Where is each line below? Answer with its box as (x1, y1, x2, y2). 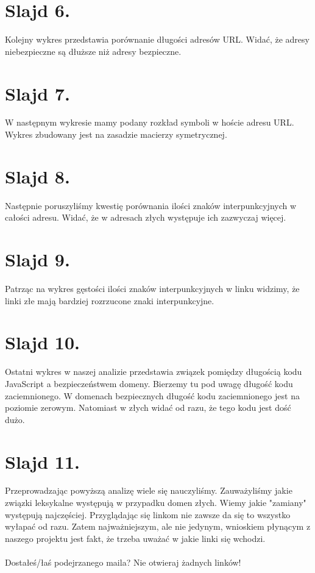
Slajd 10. (5, 330, 80, 355)
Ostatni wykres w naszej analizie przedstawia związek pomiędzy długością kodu (5, 365, 302, 378)
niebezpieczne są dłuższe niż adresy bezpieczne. (5, 44, 182, 57)
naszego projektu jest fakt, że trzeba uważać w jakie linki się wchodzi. (5, 532, 266, 544)
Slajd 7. (5, 80, 70, 105)
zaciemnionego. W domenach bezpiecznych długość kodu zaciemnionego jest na (5, 389, 300, 402)
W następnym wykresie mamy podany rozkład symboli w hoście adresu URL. (5, 116, 294, 129)
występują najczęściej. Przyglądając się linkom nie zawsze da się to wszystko (5, 508, 291, 521)
